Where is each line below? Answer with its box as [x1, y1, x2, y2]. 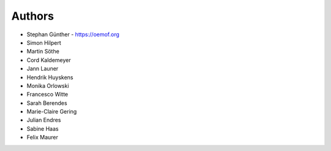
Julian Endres [26, 117, 61, 124]
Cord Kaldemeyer [26, 56, 71, 64]
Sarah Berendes [26, 99, 67, 107]
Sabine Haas [26, 125, 59, 132]
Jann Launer [26, 65, 59, 72]
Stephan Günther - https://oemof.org [26, 31, 120, 38]
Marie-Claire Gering [26, 108, 77, 115]
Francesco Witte [26, 91, 69, 98]
